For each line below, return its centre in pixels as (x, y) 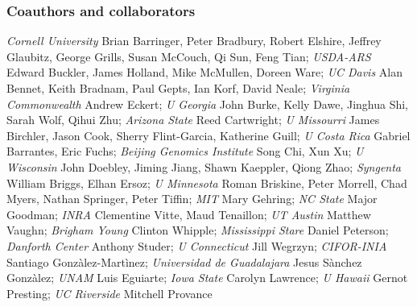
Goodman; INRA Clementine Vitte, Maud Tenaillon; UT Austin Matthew (189, 214)
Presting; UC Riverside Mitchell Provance (109, 293)
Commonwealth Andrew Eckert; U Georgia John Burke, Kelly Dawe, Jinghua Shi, (207, 104)
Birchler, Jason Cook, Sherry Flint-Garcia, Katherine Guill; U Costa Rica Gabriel (208, 135)
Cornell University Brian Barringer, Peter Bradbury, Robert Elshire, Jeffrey (194, 41)
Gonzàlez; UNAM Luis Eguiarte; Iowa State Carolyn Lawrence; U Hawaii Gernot (207, 278)
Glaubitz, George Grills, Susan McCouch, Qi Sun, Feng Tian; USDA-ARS (189, 56)
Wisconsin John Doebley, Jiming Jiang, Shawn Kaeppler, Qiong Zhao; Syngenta (204, 166)
